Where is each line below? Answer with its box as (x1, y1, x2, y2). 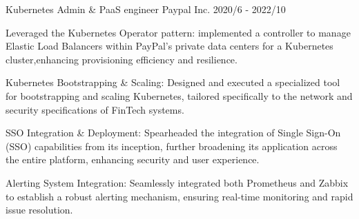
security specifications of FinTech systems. (6, 102, 184, 116)
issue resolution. (6, 202, 73, 217)
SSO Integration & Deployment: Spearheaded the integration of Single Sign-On (6, 125, 341, 140)
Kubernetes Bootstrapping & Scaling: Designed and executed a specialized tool (6, 75, 340, 90)
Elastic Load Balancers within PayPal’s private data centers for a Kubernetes (6, 39, 333, 53)
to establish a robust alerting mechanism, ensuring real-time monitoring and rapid (6, 189, 353, 203)
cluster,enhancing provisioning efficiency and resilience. (6, 52, 237, 66)
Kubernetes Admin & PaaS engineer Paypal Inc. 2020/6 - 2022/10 (6, 2, 286, 16)
